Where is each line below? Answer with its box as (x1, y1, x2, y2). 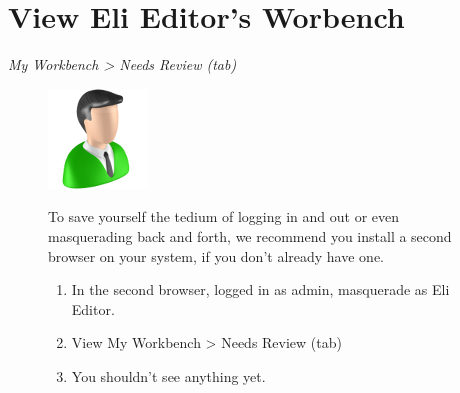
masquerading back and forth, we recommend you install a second (48, 225, 452, 246)
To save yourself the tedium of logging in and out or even (48, 206, 400, 227)
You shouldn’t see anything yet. (71, 365, 266, 386)
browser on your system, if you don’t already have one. (48, 245, 384, 266)
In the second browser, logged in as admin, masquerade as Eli (71, 279, 450, 300)
